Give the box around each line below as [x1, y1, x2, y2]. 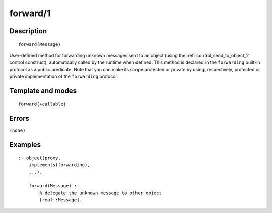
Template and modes [9, 86, 77, 95]
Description [9, 27, 47, 35]
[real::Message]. [39, 197, 83, 203]
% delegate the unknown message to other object [39, 190, 162, 196]
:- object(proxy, [18, 155, 61, 161]
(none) [9, 128, 26, 133]
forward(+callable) [18, 101, 66, 107]
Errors [9, 114, 30, 123]
